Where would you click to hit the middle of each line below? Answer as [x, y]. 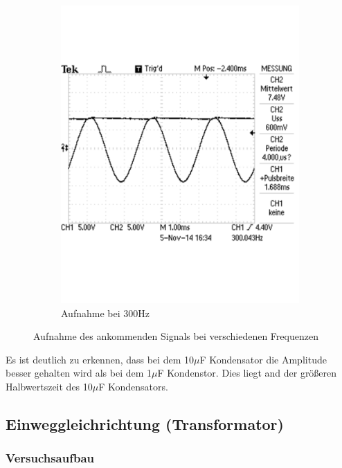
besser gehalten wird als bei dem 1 [79, 373]
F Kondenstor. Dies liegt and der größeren [247, 373]
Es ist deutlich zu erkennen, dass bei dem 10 [100, 359]
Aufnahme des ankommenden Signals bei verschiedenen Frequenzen [176, 336]
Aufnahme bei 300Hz [105, 313]
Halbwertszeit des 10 [49, 387]
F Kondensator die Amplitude [263, 359]
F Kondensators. [133, 387]
